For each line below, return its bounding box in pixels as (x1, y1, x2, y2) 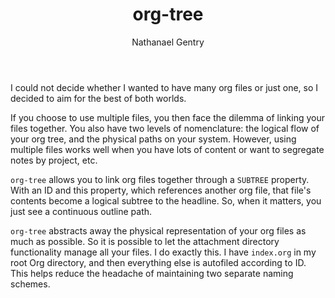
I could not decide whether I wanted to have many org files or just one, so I (10, 81, 319, 93)
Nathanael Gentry (131, 36, 205, 48)
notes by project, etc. (10, 154, 98, 166)
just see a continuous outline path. (10, 205, 153, 217)
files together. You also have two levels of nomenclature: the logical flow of (10, 122, 320, 134)
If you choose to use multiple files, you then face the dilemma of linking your (10, 111, 325, 123)
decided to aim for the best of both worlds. (10, 92, 187, 104)
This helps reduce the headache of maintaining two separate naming (10, 267, 294, 279)
